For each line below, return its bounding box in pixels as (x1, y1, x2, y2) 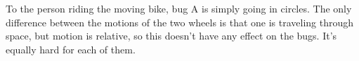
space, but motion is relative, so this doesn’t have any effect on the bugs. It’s (6, 28, 337, 43)
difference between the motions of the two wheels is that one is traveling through (6, 15, 354, 29)
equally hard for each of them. (6, 42, 136, 56)
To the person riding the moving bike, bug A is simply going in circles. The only (6, 1, 352, 15)
